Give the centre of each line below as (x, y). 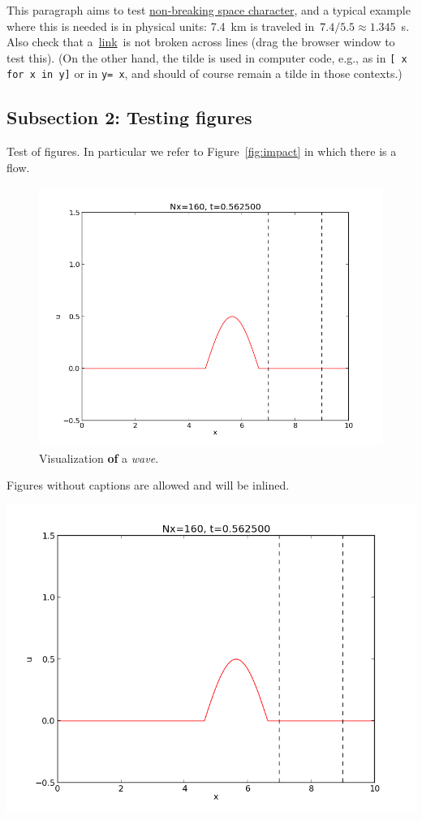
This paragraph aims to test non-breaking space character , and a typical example (209, 10)
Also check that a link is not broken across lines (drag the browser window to (201, 42)
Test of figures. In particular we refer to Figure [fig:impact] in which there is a (202, 151)
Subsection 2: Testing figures (129, 117)
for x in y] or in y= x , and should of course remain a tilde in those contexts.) (205, 73)
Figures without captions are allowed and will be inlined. (148, 485)
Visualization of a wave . (99, 457)
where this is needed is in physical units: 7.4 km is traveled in (161, 26)
